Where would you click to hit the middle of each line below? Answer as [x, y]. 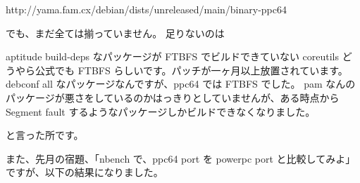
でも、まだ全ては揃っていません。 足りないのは [115, 33]
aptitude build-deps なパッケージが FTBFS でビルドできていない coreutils [173, 56]
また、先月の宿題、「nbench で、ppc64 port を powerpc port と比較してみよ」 [181, 158]
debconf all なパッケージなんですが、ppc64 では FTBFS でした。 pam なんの [181, 84]
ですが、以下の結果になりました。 [85, 172]
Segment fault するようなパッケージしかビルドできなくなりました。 [161, 111]
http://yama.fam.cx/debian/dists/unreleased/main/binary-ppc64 [146, 9]
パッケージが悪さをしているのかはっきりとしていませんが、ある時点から [173, 97]
